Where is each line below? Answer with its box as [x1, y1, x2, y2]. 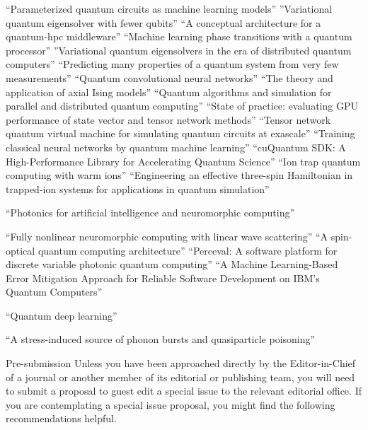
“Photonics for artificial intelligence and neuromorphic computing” [6, 205, 295, 220]
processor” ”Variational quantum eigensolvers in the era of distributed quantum [6, 42, 352, 57]
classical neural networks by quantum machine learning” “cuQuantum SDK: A [6, 139, 346, 154]
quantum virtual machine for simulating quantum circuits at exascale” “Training [6, 126, 355, 141]
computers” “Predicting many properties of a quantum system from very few [6, 57, 339, 71]
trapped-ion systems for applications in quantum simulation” [6, 181, 270, 196]
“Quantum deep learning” [6, 308, 117, 322]
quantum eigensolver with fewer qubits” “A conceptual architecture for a [6, 15, 321, 30]
